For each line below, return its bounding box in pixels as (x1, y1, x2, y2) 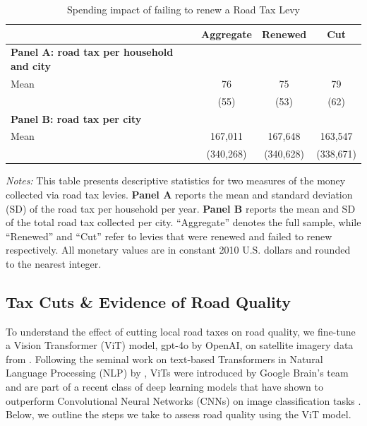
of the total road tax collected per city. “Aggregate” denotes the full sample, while (6, 215, 361, 230)
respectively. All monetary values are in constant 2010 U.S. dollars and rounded (6, 242, 351, 257)
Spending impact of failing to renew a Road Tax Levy (67, 2, 300, 16)
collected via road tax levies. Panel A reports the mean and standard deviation (6, 187, 353, 201)
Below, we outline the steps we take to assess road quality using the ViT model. (6, 407, 351, 422)
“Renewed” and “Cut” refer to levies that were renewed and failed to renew (6, 228, 332, 243)
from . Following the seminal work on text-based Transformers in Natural (6, 351, 323, 366)
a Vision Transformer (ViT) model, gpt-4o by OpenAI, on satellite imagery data (6, 338, 354, 353)
